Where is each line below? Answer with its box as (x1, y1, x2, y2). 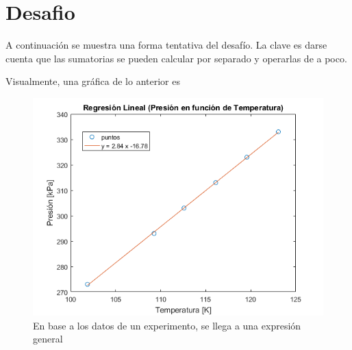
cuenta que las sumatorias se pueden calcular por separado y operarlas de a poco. (5, 51, 347, 65)
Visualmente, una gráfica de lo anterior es (5, 74, 180, 88)
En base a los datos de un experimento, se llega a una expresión (33, 318, 301, 332)
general (33, 332, 63, 346)
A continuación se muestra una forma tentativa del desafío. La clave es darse (5, 38, 327, 52)
